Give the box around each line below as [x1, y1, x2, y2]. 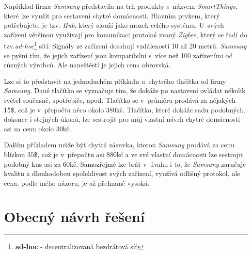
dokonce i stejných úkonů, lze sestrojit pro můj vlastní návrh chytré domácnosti [4, 114, 240, 124]
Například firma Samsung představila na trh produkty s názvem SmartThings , [4, 1, 237, 11]
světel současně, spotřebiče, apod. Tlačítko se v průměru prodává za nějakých [4, 95, 236, 105]
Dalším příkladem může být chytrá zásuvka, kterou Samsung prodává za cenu [4, 140, 235, 150]
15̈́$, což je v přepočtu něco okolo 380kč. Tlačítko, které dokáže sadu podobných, [4, 104, 245, 114]
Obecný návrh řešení [4, 206, 145, 226]
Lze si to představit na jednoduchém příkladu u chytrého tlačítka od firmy [4, 76, 226, 86]
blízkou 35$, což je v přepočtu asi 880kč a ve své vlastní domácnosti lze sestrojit [4, 149, 243, 159]
